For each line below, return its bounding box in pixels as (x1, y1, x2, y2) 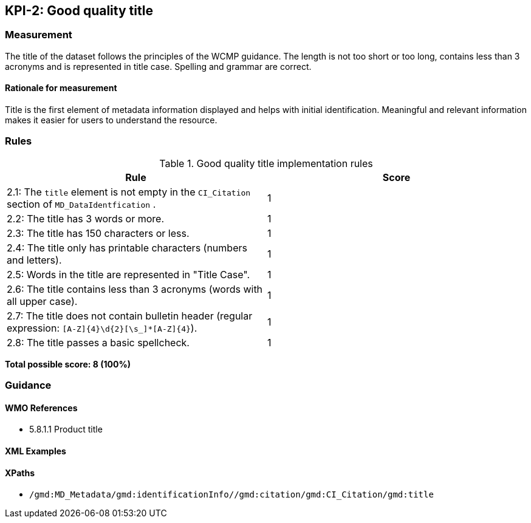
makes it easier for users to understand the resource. (5, 115, 218, 126)
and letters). (7, 253, 62, 266)
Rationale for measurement (5, 83, 117, 94)
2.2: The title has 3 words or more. (7, 212, 164, 225)
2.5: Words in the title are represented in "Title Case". (7, 268, 250, 281)
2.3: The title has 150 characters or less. (7, 227, 190, 239)
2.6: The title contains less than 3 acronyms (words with (7, 282, 263, 295)
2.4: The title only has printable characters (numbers (7, 241, 247, 254)
